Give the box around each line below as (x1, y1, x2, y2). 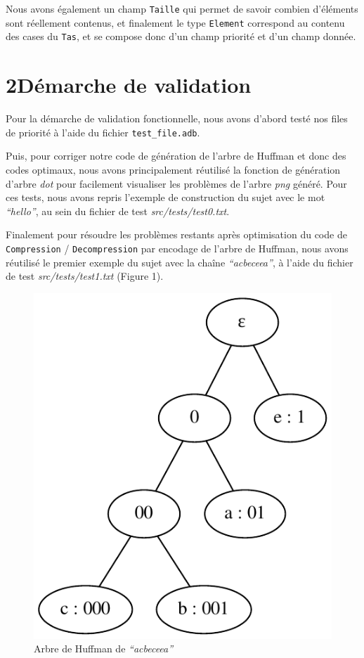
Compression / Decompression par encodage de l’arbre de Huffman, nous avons (6, 240, 349, 255)
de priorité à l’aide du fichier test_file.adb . (6, 124, 200, 139)
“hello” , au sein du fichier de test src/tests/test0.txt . (6, 203, 230, 218)
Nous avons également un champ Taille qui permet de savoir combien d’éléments (6, 1, 358, 15)
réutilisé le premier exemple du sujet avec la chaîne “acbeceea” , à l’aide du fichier (6, 254, 353, 269)
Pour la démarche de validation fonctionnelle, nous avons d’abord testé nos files (6, 111, 348, 126)
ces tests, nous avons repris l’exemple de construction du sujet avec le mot (6, 190, 325, 205)
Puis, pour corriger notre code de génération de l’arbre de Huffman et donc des (6, 148, 346, 163)
